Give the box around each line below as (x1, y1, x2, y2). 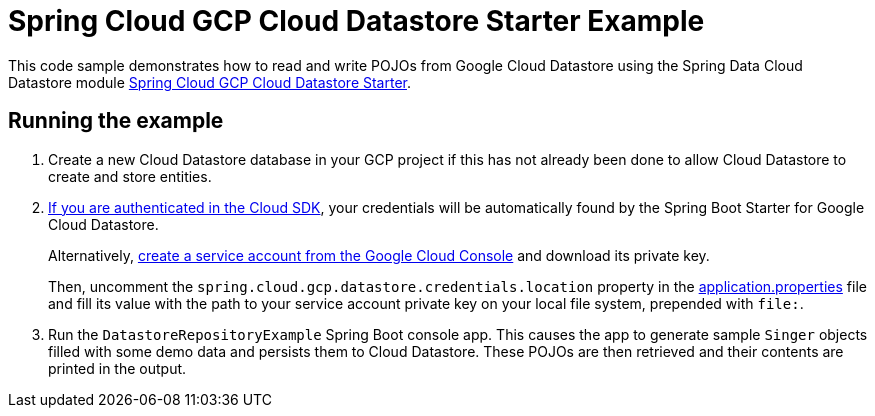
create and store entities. (48, 167, 212, 185)
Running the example (8, 108, 224, 134)
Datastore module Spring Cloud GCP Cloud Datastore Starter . (8, 73, 412, 91)
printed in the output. (48, 359, 187, 377)
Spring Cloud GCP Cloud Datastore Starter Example (8, 4, 705, 38)
